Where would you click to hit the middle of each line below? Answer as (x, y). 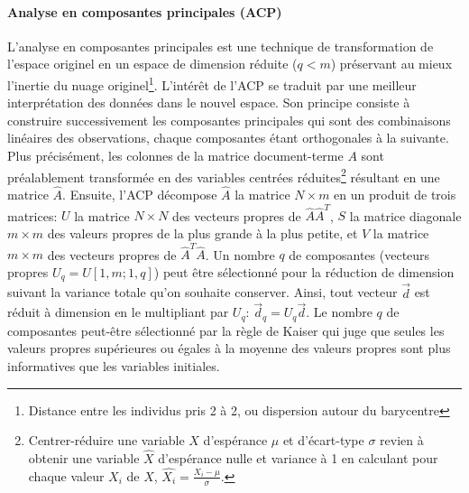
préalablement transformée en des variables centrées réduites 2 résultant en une (224, 175)
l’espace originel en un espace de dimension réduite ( (152, 64)
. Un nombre (240, 254)
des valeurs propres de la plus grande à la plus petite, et (202, 233)
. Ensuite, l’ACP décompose (140, 195)
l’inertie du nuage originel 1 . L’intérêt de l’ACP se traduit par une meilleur (212, 83)
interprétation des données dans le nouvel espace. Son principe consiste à (209, 102)
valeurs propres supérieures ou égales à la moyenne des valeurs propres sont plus (229, 348)
